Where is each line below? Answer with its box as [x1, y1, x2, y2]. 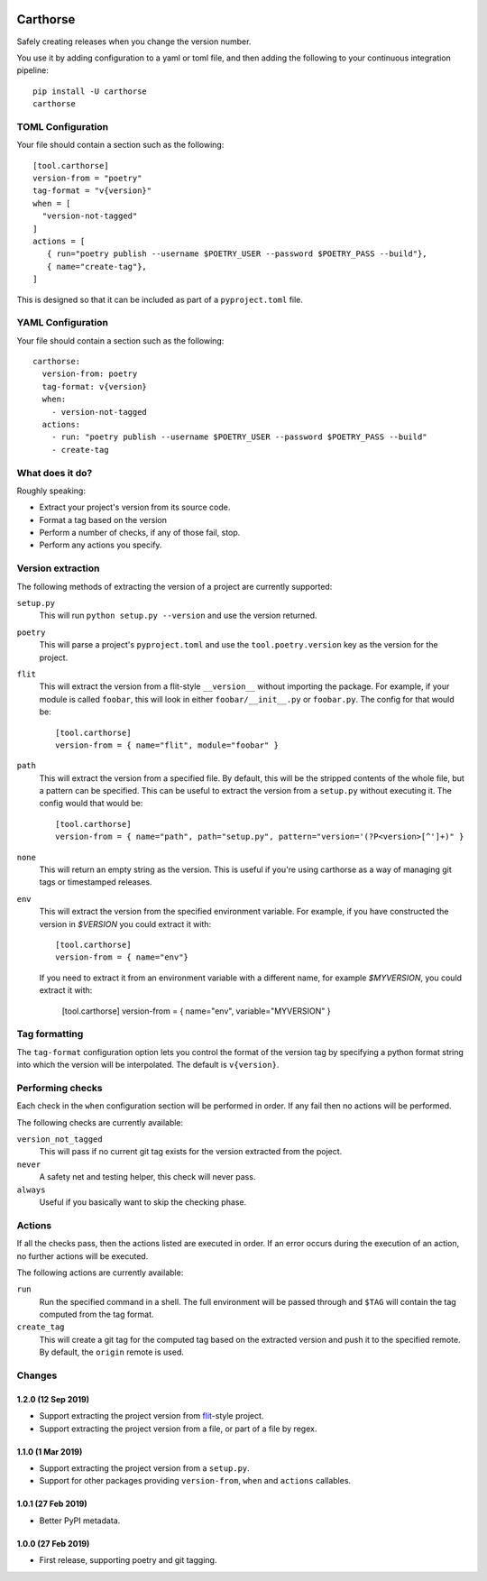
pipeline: [16, 65, 49, 76]
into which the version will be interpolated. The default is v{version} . [16, 1060, 280, 1071]
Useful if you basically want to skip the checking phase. [39, 1196, 247, 1208]
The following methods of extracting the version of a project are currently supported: [16, 581, 333, 592]
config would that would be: [39, 798, 143, 809]
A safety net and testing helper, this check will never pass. [39, 1172, 256, 1182]
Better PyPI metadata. [39, 1515, 121, 1526]
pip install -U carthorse [32, 86, 148, 97]
